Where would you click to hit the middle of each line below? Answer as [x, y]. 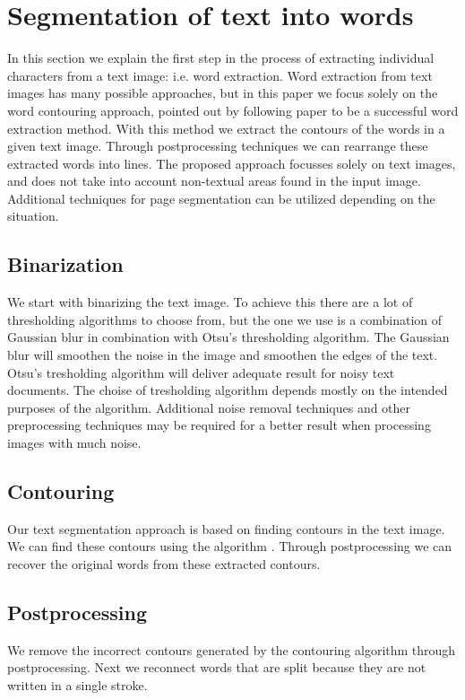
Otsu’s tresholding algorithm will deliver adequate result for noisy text [201, 372]
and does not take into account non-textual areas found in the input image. [214, 181]
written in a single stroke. [77, 684]
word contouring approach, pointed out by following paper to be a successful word [233, 110]
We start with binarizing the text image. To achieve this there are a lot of [210, 302]
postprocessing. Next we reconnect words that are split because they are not [217, 667]
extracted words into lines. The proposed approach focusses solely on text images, [232, 163]
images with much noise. [74, 443]
